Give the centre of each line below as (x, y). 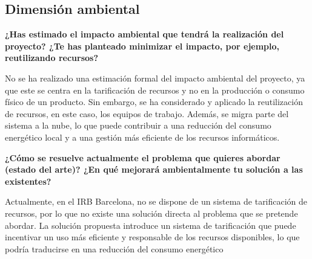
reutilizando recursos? (52, 58)
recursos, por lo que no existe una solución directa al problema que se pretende (151, 213)
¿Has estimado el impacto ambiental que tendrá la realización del (144, 34)
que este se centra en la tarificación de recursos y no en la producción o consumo (155, 90)
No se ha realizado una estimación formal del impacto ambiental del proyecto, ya (155, 78)
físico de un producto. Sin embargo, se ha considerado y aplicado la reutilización (154, 102)
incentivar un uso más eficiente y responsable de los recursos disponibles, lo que (152, 237)
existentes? (28, 181)
